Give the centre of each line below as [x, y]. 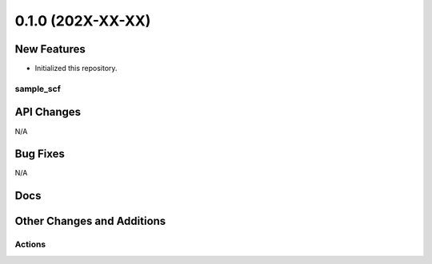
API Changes [48, 112]
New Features [50, 49]
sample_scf [38, 89]
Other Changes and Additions [90, 221]
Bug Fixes [40, 154]
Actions [30, 245]
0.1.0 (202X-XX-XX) [83, 21]
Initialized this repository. [76, 69]
